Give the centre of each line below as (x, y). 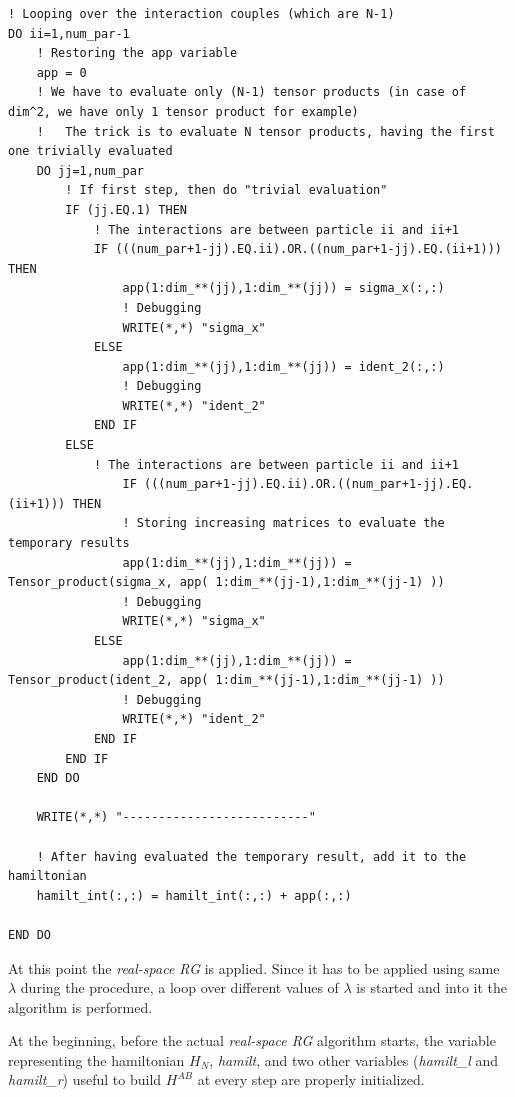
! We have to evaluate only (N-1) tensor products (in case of (251, 92)
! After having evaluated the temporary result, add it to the (251, 856)
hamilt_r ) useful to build (85, 1079)
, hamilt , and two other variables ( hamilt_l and (354, 1059)
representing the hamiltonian (96, 1059)
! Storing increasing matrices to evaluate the (283, 523)
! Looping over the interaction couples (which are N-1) (201, 14)
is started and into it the (432, 987)
